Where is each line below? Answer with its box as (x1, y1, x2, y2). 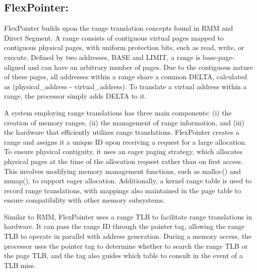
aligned (4, 61, 26, 72)
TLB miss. (4, 260, 36, 270)
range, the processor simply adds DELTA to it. (4, 91, 147, 101)
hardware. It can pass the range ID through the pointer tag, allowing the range (4, 221, 245, 231)
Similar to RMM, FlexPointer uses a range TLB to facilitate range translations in (4, 211, 253, 221)
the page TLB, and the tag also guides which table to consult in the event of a (4, 250, 243, 261)
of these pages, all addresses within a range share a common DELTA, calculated (4, 71, 247, 82)
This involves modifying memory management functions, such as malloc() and (4, 165, 241, 176)
